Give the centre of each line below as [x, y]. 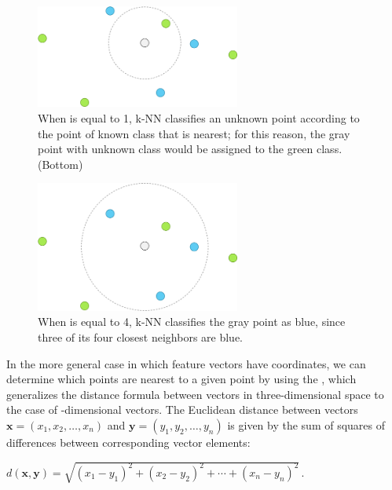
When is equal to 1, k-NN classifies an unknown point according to [199, 118]
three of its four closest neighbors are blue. [141, 336]
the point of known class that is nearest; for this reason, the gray [194, 133]
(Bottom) [60, 164]
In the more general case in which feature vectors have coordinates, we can [186, 363]
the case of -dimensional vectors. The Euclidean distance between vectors [182, 410]
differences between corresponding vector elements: [128, 442]
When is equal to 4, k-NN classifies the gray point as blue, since [192, 322]
